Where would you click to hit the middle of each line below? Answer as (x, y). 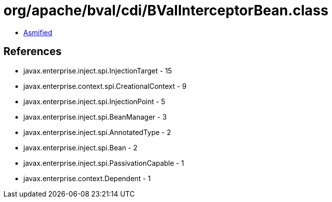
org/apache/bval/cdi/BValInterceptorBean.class (166, 10)
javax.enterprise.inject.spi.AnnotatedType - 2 (97, 132)
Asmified (38, 32)
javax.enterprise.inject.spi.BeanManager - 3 (95, 117)
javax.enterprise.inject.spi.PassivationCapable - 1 (104, 163)
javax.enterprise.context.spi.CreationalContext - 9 (105, 86)
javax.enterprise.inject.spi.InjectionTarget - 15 (98, 70)
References (33, 52)
